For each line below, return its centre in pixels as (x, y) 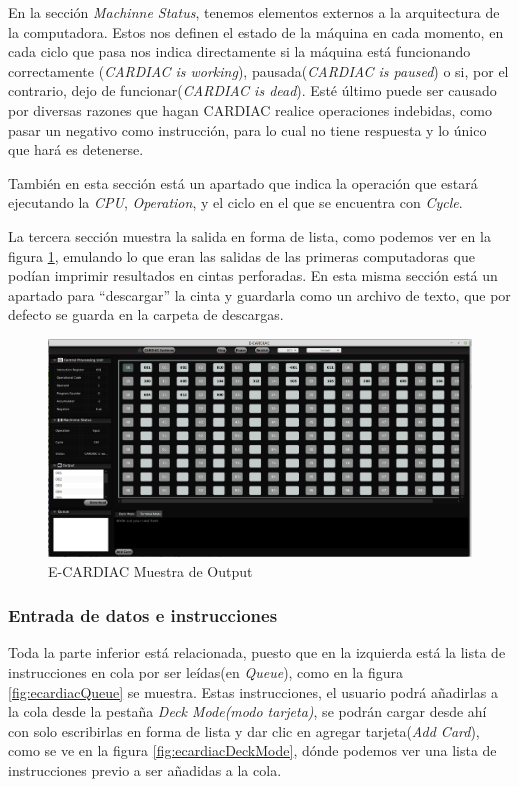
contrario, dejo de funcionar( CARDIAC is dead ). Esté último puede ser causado (252, 90)
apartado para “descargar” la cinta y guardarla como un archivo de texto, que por (259, 294)
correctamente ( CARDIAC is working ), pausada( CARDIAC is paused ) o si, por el (258, 70)
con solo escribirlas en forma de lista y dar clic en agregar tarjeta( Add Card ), (244, 730)
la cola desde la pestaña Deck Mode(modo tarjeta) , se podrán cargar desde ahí (247, 711)
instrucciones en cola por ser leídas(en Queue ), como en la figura (205, 671)
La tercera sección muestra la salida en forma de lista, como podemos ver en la (249, 235)
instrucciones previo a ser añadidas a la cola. (145, 769)
